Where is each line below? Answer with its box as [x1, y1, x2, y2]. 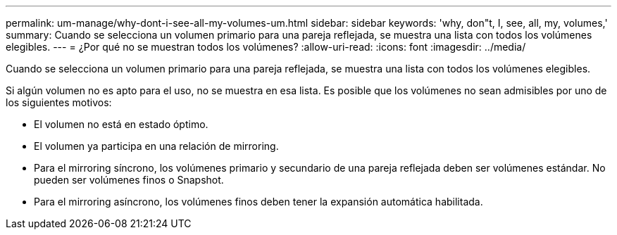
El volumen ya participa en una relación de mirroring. [34, 140, 279, 152]
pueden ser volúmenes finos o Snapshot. [34, 174, 224, 186]
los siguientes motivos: [6, 96, 112, 108]
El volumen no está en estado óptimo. [34, 118, 208, 130]
